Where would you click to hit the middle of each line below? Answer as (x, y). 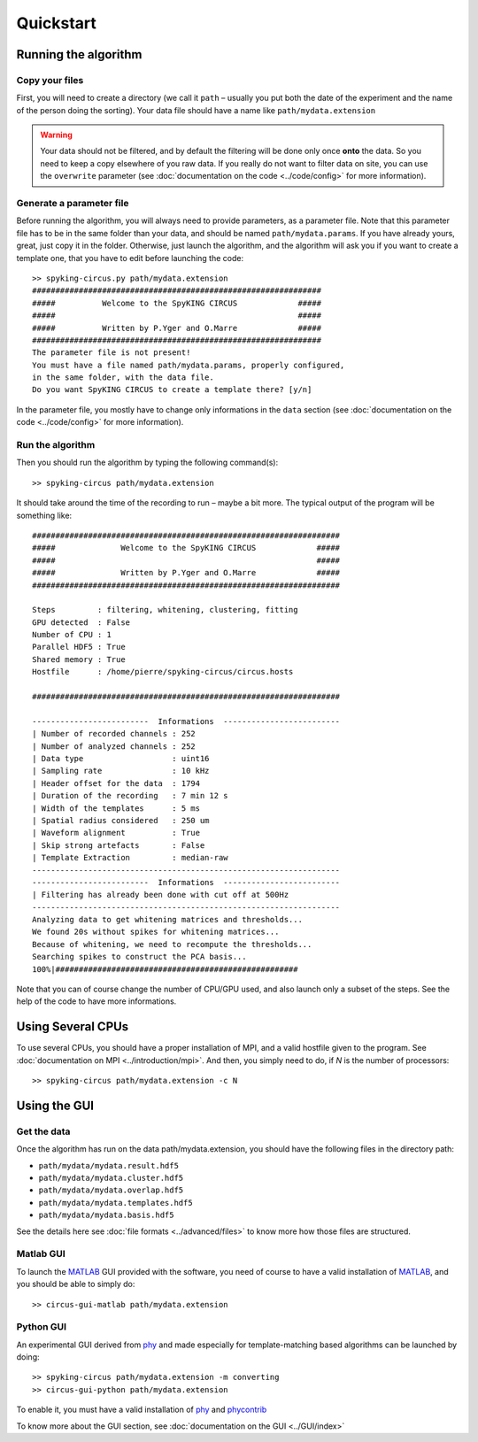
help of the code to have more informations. (96, 1001)
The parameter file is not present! (112, 353)
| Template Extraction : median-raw (131, 858)
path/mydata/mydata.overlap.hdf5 (111, 1190)
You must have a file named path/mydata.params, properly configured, (189, 365)
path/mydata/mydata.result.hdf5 (108, 1165)
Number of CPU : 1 (72, 635)
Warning (56, 135)
